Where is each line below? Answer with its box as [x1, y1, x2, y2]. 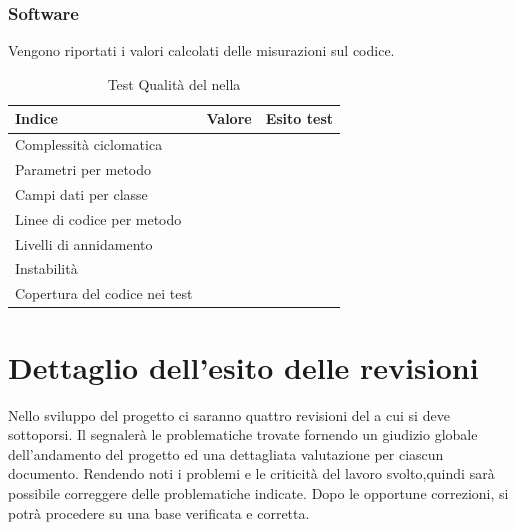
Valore [206, 108, 252, 129]
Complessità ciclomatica [15, 134, 163, 155]
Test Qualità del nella [107, 73, 241, 94]
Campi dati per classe [15, 183, 148, 204]
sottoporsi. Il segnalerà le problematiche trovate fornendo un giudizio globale [8, 424, 478, 445]
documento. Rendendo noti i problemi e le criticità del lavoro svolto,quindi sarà [8, 463, 495, 484]
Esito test [265, 108, 333, 129]
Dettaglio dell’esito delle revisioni [8, 346, 479, 387]
